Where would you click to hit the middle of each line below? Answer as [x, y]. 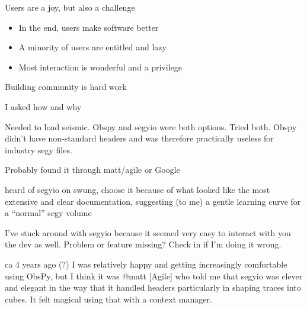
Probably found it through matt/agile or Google [92, 170]
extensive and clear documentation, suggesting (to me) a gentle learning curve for [153, 201]
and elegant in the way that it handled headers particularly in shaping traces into [153, 287]
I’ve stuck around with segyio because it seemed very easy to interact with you [148, 232]
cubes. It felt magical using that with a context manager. [108, 299]
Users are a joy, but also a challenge [70, 7]
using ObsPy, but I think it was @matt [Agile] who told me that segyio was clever [154, 276]
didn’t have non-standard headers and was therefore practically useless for [139, 138]
